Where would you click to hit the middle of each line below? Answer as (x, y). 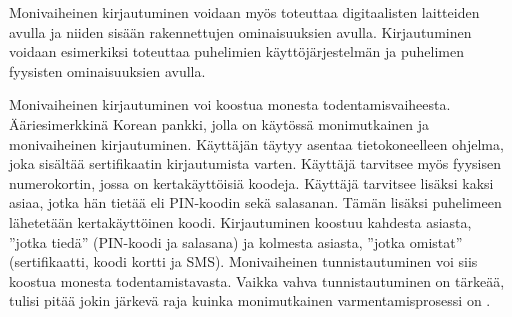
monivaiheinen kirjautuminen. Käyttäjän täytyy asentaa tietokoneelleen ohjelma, (256, 143)
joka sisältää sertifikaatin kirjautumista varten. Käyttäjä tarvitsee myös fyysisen (255, 163)
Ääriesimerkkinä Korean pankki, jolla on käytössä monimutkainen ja (219, 123)
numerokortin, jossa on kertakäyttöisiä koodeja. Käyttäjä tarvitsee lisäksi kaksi (251, 182)
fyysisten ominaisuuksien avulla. (107, 70)
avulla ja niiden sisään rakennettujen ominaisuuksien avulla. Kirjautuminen (240, 31)
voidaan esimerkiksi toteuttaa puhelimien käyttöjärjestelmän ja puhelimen (236, 51)
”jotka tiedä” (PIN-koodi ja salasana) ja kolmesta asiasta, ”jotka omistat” (236, 241)
